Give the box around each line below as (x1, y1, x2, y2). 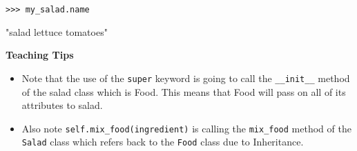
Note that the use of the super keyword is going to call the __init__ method (21, 70, 350, 85)
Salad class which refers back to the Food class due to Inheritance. (21, 134, 304, 149)
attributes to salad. (21, 98, 103, 112)
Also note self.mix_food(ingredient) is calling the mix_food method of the (21, 121, 351, 135)
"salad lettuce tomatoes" (6, 24, 108, 39)
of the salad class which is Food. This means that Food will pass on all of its (21, 84, 346, 99)
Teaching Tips (6, 48, 74, 62)
